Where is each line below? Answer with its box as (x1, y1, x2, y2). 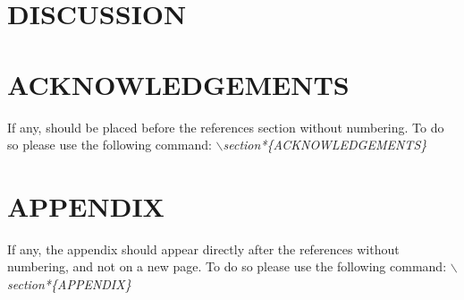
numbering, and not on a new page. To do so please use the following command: (7, 257, 447, 276)
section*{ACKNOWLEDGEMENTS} (223, 135, 427, 154)
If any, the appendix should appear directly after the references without (7, 239, 400, 258)
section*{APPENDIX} (7, 275, 131, 293)
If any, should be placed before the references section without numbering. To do (7, 117, 444, 136)
